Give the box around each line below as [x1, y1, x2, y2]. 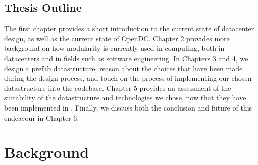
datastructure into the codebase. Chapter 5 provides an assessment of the [4, 82, 231, 93]
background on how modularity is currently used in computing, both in [4, 43, 225, 53]
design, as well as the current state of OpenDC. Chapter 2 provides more [4, 33, 230, 43]
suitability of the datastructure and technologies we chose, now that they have [4, 92, 246, 103]
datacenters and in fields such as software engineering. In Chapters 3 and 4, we [4, 52, 248, 63]
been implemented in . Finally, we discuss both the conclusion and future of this [4, 102, 252, 113]
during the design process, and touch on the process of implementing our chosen [4, 73, 252, 83]
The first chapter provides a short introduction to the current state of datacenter [4, 23, 254, 34]
